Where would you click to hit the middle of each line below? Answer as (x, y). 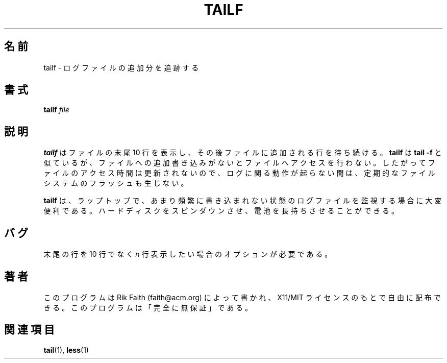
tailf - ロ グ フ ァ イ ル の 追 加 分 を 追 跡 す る (121, 67)
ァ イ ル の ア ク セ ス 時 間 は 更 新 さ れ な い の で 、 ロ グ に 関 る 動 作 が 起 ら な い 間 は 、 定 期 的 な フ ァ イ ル (239, 173)
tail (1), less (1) (66, 350)
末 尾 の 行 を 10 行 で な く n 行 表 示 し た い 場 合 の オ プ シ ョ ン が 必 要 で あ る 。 (188, 254)
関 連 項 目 (29, 330)
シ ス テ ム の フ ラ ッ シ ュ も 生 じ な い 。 (116, 183)
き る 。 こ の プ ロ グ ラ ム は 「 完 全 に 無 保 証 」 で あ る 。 (148, 307)
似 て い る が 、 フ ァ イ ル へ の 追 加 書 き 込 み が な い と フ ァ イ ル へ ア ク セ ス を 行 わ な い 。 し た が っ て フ (239, 163)
